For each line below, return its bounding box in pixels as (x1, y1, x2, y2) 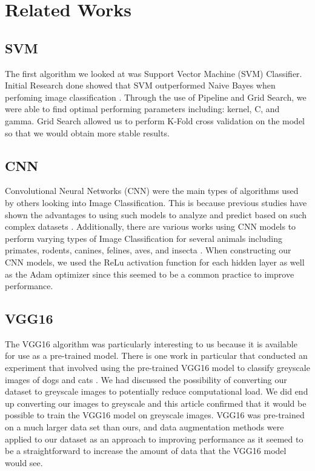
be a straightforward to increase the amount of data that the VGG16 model (5, 444, 287, 457)
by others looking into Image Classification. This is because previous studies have (5, 196, 307, 209)
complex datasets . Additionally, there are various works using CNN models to (5, 220, 296, 233)
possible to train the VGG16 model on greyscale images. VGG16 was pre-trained (5, 409, 305, 421)
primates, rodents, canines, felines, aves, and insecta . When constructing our (5, 244, 291, 256)
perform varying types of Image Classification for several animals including (5, 232, 282, 244)
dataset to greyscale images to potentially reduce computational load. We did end (5, 385, 308, 398)
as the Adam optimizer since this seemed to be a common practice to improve (5, 267, 294, 280)
